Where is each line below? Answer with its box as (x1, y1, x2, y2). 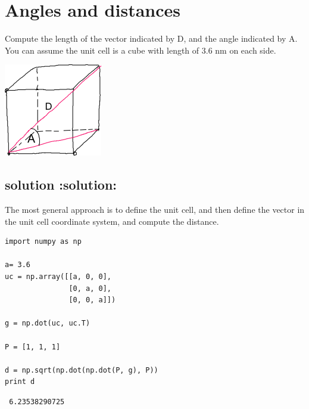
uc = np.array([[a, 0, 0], (5, 272, 111, 281)
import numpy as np (5, 237, 82, 246)
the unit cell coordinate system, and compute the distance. (5, 215, 219, 227)
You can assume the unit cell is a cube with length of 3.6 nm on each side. (5, 44, 276, 56)
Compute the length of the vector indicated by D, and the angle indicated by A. (5, 32, 298, 45)
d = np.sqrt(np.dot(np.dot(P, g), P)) (5, 365, 158, 374)
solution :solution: (5, 175, 117, 194)
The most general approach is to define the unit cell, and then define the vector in (5, 203, 305, 216)
